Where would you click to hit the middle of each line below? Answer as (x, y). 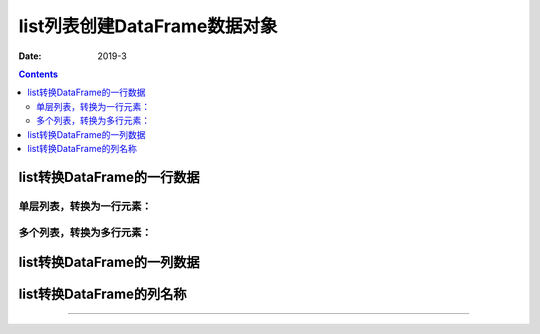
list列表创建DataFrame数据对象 (148, 26)
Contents (38, 74)
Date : (30, 56)
